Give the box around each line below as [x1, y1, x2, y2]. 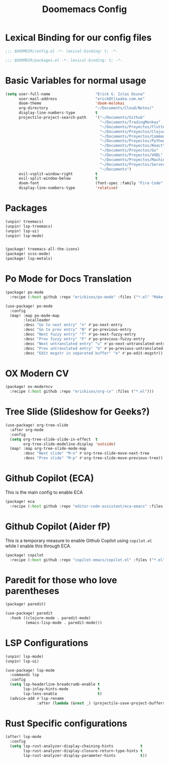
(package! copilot [5, 552, 44, 557]
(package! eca [5, 499, 35, 504]
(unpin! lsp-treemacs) [5, 224, 53, 229]
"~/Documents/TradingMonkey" [100, 120, 161, 125]
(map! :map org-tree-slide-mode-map [10, 446, 87, 451]
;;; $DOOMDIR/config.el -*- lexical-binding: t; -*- [5, 48, 118, 54]
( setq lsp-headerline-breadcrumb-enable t [10, 682, 100, 687]
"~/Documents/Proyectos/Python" [100, 138, 167, 143]
